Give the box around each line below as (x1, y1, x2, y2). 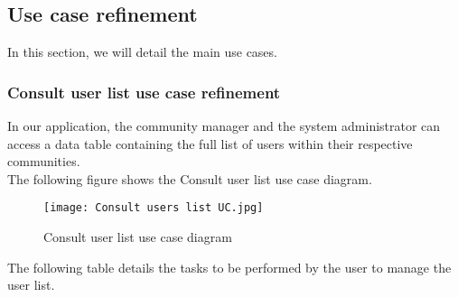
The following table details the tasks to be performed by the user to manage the (7, 257, 452, 276)
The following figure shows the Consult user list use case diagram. (7, 169, 372, 188)
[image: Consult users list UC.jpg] (43, 201, 264, 215)
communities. (7, 152, 80, 171)
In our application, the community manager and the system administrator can (7, 116, 441, 135)
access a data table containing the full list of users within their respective (7, 134, 413, 153)
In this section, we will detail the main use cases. (7, 42, 277, 61)
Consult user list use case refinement (7, 80, 281, 103)
